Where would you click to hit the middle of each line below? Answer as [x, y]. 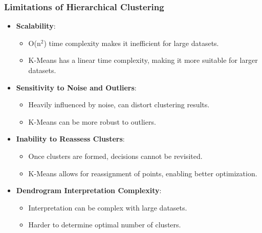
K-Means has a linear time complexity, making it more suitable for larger [143, 60]
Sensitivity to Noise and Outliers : [76, 87]
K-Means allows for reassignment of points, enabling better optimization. [143, 173]
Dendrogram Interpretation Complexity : [89, 190]
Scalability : [36, 26]
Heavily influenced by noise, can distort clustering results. [119, 104]
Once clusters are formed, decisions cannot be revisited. [115, 156]
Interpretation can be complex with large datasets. [108, 207]
